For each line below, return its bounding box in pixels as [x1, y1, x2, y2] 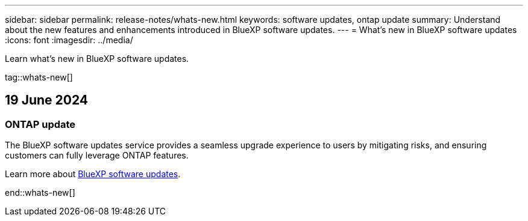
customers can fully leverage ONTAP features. [5, 150, 189, 161]
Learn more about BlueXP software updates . [5, 169, 181, 180]
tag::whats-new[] [5, 72, 73, 82]
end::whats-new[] [5, 187, 75, 198]
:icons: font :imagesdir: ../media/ [5, 35, 133, 45]
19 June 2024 [5, 92, 89, 108]
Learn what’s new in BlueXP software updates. [5, 53, 189, 64]
